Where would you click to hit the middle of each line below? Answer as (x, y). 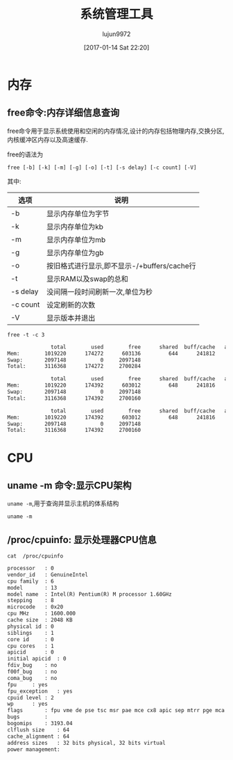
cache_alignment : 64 (38, 736)
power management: (34, 749)
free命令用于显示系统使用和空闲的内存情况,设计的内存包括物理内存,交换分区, (116, 131)
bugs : (28, 717)
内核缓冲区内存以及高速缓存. (48, 139)
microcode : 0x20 (35, 607)
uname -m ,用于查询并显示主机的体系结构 (63, 503)
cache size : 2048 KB (40, 620)
